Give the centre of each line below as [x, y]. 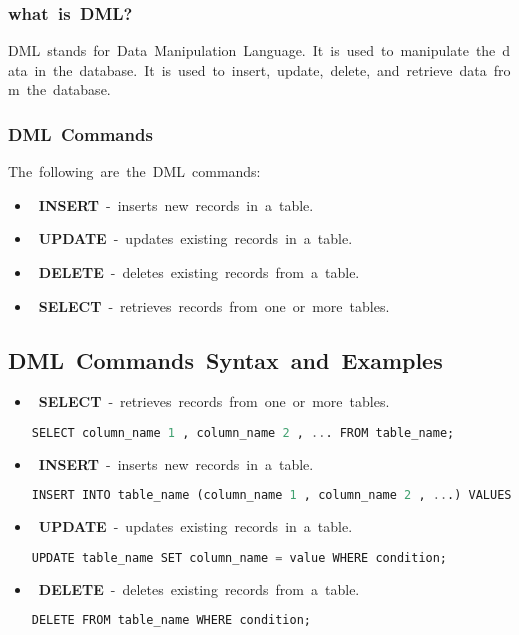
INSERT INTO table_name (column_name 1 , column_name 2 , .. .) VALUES [271, 495]
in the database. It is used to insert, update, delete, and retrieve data [260, 69]
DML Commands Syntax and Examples [225, 359]
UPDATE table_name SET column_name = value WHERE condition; [239, 557]
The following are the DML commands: [134, 171]
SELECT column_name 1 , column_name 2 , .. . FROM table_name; [243, 432]
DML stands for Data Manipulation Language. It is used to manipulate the [252, 50]
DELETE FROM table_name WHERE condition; [171, 620]
